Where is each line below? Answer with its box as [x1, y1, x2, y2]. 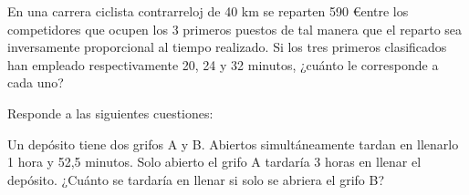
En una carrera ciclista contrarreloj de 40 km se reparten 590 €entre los [7, 2, 409, 20]
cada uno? [7, 73, 64, 92]
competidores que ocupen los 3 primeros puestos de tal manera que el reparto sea [7, 19, 463, 38]
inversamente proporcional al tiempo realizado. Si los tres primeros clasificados [7, 37, 447, 56]
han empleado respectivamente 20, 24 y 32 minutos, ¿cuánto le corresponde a [7, 55, 439, 74]
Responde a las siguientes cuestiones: [7, 103, 214, 122]
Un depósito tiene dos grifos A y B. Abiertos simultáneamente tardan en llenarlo [7, 134, 459, 153]
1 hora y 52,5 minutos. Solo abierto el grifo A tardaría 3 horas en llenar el [7, 152, 422, 171]
